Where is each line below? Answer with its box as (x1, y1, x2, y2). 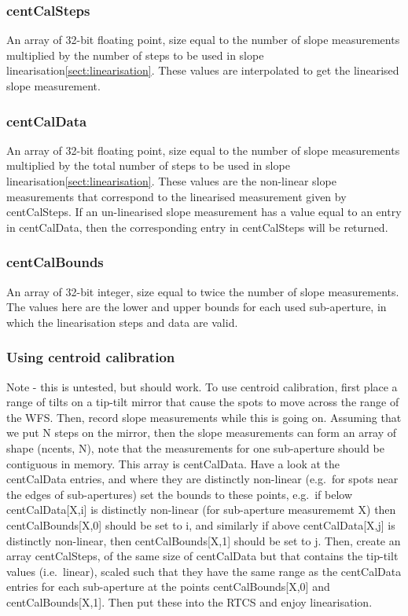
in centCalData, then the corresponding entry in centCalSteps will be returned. (6, 218, 388, 235)
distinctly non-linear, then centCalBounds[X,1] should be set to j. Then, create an (6, 532, 401, 548)
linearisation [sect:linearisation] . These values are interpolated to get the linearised (6, 62, 399, 79)
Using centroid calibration (6, 347, 175, 367)
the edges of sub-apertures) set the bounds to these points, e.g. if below (6, 486, 353, 502)
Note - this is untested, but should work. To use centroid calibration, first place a (6, 378, 398, 394)
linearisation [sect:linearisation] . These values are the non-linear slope (6, 173, 336, 189)
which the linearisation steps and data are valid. (6, 313, 238, 330)
